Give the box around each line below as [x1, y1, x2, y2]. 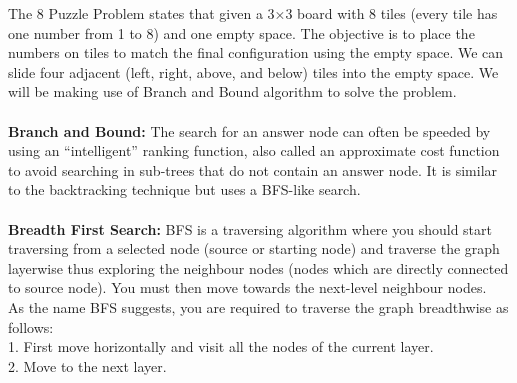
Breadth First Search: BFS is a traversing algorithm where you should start [8, 218, 492, 239]
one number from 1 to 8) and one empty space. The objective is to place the [8, 22, 475, 43]
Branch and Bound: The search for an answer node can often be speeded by [8, 120, 491, 141]
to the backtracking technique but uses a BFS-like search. [8, 179, 361, 200]
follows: [8, 316, 54, 337]
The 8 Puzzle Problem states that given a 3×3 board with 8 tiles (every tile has [8, 3, 498, 23]
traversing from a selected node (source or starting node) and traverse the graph [8, 238, 500, 259]
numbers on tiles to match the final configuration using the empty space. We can [8, 42, 504, 63]
